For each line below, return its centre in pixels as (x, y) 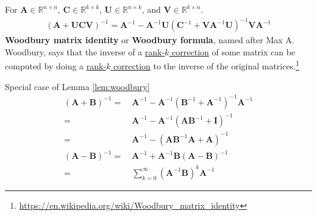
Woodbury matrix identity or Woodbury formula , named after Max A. (150, 40)
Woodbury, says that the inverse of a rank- (85, 51)
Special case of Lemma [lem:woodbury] (77, 86)
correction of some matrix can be (234, 51)
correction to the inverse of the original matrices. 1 (206, 65)
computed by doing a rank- (56, 65)
